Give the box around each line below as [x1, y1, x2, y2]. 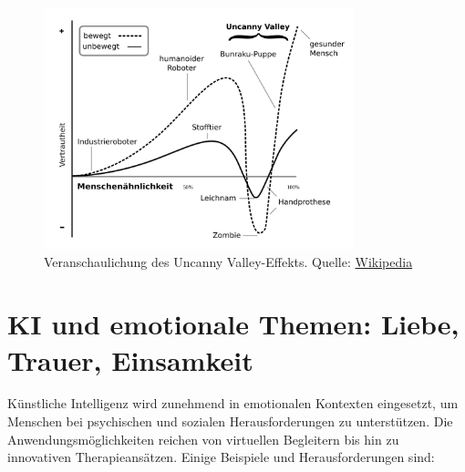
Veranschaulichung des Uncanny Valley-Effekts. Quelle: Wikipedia [44, 251, 413, 271]
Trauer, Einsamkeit [7, 341, 253, 378]
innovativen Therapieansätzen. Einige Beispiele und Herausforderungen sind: [7, 447, 435, 467]
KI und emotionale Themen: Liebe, [7, 305, 460, 343]
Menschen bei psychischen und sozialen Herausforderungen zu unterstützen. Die [7, 412, 453, 431]
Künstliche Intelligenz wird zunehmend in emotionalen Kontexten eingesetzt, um [7, 394, 459, 413]
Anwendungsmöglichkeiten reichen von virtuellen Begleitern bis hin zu [7, 429, 399, 448]
